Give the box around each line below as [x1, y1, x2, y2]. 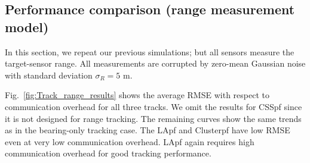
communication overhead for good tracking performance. [5, 147, 211, 159]
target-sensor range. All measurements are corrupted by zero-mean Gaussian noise [5, 57, 306, 70]
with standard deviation [5, 68, 93, 81]
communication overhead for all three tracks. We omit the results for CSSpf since [5, 100, 302, 112]
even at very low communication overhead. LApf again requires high [5, 135, 254, 148]
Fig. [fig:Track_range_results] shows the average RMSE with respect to [5, 89, 269, 101]
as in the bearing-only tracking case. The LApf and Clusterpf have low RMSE [5, 124, 290, 136]
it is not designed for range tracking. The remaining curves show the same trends [5, 112, 302, 124]
